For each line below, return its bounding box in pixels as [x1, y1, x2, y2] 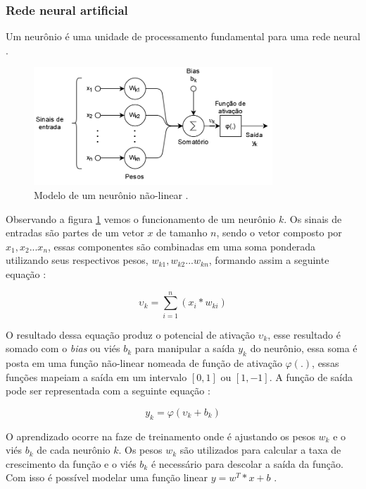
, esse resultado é [267, 327, 341, 342]
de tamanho [156, 225, 208, 240]
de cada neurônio [37, 442, 111, 457]
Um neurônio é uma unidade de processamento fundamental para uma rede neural [6, 29, 360, 44]
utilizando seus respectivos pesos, [6, 253, 149, 267]
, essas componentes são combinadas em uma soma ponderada [48, 239, 316, 253]
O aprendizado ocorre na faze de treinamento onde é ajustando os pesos [6, 428, 315, 443]
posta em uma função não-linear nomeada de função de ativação [6, 356, 282, 370]
